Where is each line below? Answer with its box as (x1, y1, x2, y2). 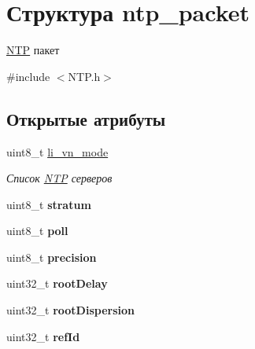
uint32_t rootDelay (6, 275, 108, 292)
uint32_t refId (6, 328, 80, 344)
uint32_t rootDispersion (6, 302, 135, 318)
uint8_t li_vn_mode (6, 143, 109, 160)
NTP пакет (6, 42, 60, 58)
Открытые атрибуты (6, 106, 166, 130)
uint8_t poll (6, 222, 68, 239)
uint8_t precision (6, 248, 97, 265)
